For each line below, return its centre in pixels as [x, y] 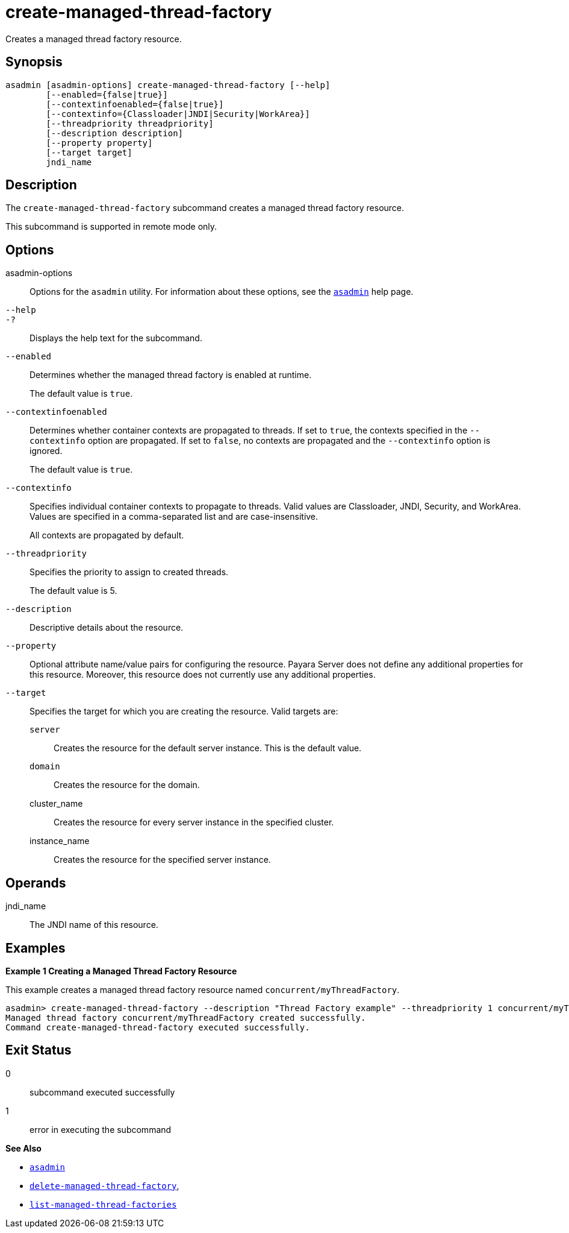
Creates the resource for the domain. [127, 785]
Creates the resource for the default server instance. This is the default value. [208, 748]
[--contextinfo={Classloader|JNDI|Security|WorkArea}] [178, 114]
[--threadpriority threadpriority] [130, 123]
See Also [23, 1148]
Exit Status [39, 1050]
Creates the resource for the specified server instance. [162, 860]
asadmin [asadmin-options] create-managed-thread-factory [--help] [168, 85]
